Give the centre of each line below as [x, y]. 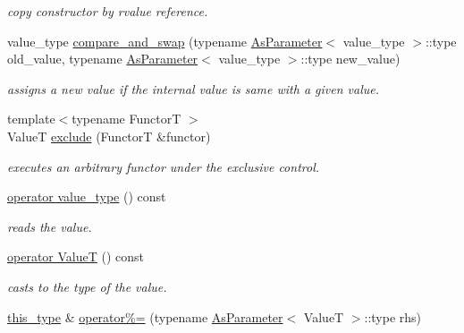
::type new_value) [350, 59]
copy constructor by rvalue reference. [108, 11]
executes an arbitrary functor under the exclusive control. [164, 166]
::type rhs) [393, 316]
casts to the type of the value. [87, 286]
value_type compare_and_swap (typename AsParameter [165, 41]
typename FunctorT [127, 119]
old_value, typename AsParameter [103, 59]
